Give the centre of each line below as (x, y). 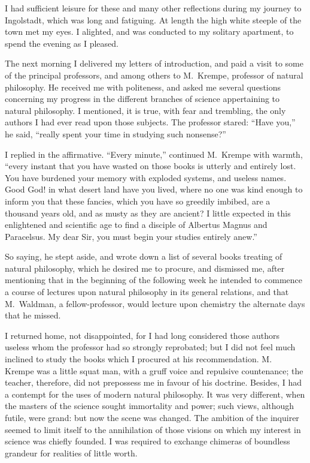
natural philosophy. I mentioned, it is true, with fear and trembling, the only (145, 110)
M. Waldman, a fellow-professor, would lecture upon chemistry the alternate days (155, 303)
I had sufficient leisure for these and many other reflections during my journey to (153, 8)
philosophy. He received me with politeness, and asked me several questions (143, 87)
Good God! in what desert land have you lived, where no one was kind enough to (154, 189)
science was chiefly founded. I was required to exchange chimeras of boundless (148, 441)
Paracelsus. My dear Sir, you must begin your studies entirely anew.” (131, 236)
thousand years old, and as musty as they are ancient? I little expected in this (148, 213)
